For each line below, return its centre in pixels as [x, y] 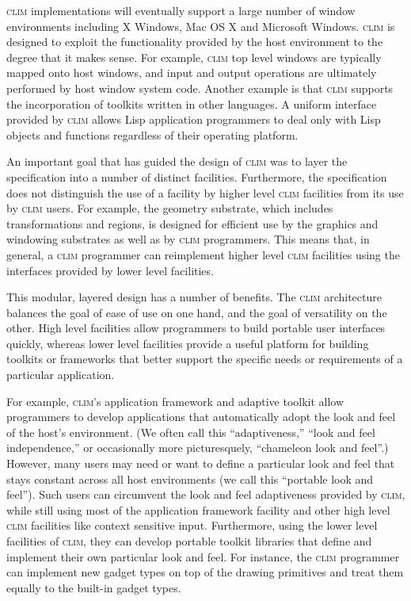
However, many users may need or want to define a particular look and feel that [201, 463]
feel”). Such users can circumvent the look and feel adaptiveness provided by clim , [206, 494]
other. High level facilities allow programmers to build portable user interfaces [196, 328]
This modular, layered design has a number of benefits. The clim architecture [194, 297]
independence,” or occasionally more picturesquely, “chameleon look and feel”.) [198, 448]
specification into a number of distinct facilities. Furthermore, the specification [197, 176]
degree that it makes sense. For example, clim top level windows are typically [194, 57]
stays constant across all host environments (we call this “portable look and [190, 479]
